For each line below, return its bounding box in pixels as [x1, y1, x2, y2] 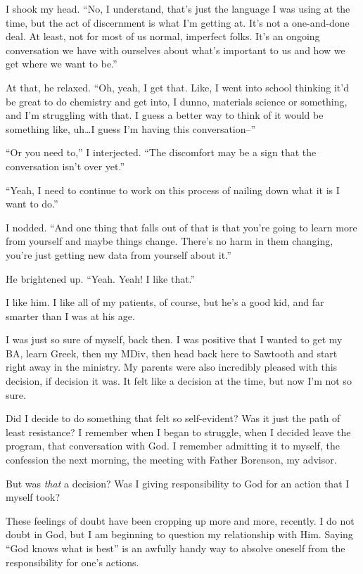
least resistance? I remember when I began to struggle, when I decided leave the [6, 424, 351, 439]
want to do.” [6, 196, 58, 211]
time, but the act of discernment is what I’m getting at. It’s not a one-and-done [6, 15, 350, 30]
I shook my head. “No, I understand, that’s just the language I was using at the [6, 1, 350, 15]
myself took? [6, 490, 60, 504]
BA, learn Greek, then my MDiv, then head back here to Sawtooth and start [6, 345, 338, 360]
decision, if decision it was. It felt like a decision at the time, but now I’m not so [6, 374, 352, 388]
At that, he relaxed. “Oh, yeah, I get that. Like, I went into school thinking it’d [6, 79, 349, 94]
